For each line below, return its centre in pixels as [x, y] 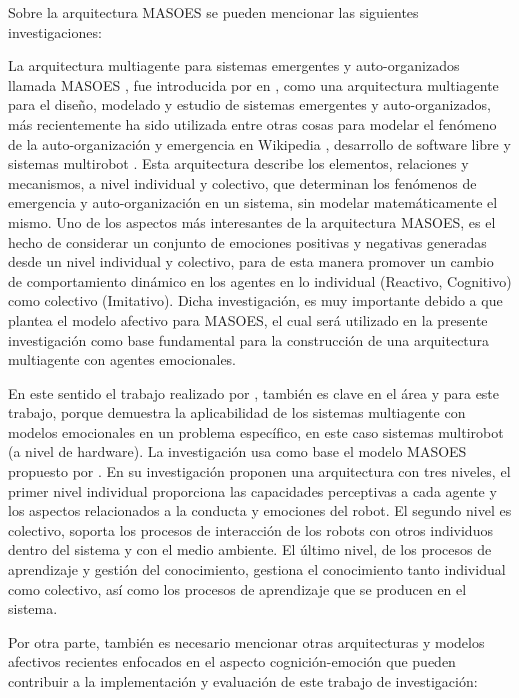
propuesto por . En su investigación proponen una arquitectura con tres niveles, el [259, 471]
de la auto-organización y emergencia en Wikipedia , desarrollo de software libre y [259, 143]
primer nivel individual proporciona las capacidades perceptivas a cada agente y [252, 490]
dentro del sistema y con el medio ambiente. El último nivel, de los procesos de [250, 549]
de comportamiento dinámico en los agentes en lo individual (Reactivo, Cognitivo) [260, 280]
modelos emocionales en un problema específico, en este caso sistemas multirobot [256, 431]
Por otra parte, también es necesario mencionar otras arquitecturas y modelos [246, 641]
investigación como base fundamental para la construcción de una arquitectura [249, 339]
